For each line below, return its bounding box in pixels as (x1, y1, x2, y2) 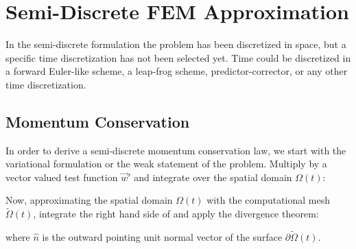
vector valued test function (5, 169, 118, 184)
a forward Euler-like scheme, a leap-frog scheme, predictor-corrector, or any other (5, 64, 348, 78)
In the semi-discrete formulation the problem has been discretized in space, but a (5, 37, 346, 51)
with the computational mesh (206, 193, 331, 207)
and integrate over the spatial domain (134, 169, 292, 184)
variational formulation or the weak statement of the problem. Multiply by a (5, 156, 327, 171)
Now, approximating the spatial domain (5, 193, 173, 207)
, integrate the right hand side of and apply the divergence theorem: (33, 206, 319, 221)
